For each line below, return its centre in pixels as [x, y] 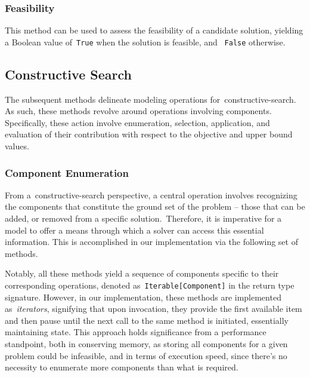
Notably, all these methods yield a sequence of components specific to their [142, 273]
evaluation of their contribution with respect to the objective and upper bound [149, 134]
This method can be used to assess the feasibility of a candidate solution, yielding [154, 30]
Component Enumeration [67, 172]
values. [17, 146]
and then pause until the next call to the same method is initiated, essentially [147, 320]
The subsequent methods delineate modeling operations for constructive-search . [151, 99]
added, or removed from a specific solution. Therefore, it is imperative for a [143, 218]
